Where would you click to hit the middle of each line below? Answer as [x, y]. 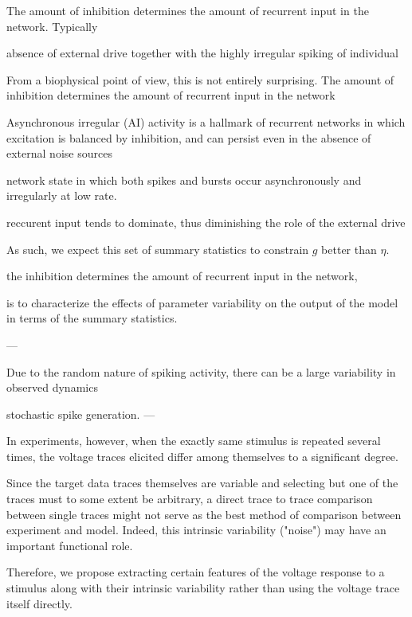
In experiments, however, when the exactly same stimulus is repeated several [194, 441]
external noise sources [59, 153]
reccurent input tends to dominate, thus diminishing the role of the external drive [206, 222]
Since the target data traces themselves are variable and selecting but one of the [202, 483]
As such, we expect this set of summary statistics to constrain [158, 249]
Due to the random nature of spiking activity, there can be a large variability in [201, 371]
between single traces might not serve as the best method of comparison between [204, 514]
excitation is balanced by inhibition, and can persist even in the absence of [189, 137]
